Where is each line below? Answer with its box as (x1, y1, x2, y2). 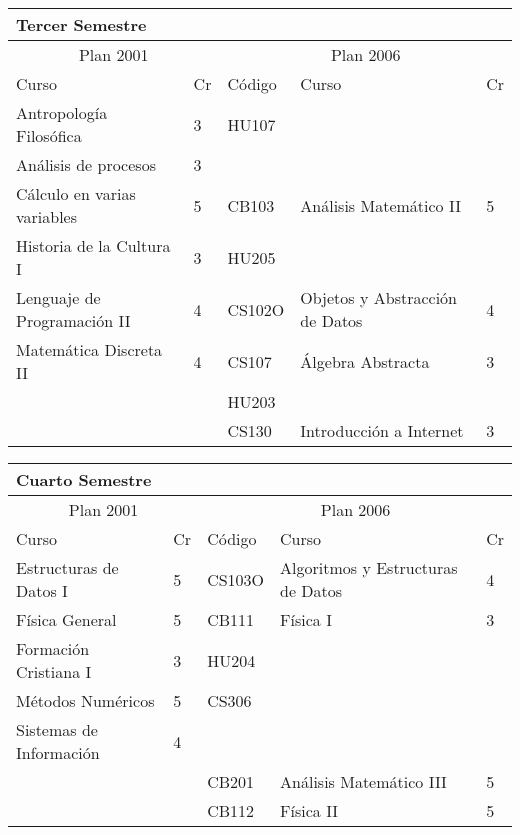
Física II (280, 799, 339, 822)
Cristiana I (16, 660, 92, 683)
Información (16, 741, 100, 764)
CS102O (227, 297, 285, 321)
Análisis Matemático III (280, 770, 447, 793)
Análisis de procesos (16, 153, 156, 176)
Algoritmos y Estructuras (280, 556, 458, 579)
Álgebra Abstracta (300, 349, 430, 373)
